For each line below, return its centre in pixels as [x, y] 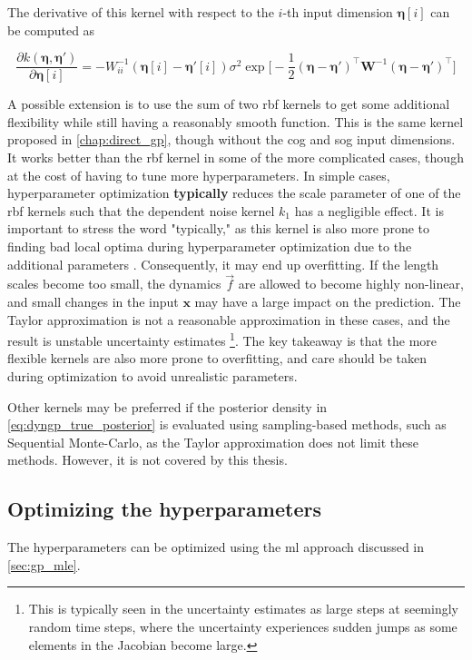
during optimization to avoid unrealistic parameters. [152, 376]
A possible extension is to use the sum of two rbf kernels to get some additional [229, 104]
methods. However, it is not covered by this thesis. [147, 460]
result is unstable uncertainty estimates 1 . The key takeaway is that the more [222, 339]
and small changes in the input [93, 301]
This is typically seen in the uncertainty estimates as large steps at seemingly [243, 609]
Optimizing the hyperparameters [164, 509]
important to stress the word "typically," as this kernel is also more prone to [219, 228]
